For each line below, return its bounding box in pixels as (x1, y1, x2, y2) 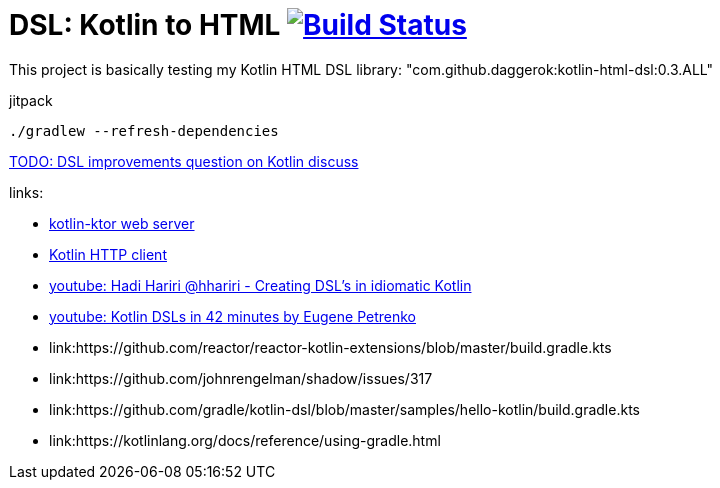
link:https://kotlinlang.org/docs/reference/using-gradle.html (49, 431, 441, 449)
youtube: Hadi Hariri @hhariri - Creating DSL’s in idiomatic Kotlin (49, 276, 472, 294)
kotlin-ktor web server (49, 214, 195, 232)
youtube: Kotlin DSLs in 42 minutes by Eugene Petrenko (49, 307, 416, 325)
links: (9, 183, 44, 201)
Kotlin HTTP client (49, 245, 167, 263)
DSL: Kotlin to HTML (9, 8, 281, 42)
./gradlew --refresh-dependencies (9, 122, 279, 139)
